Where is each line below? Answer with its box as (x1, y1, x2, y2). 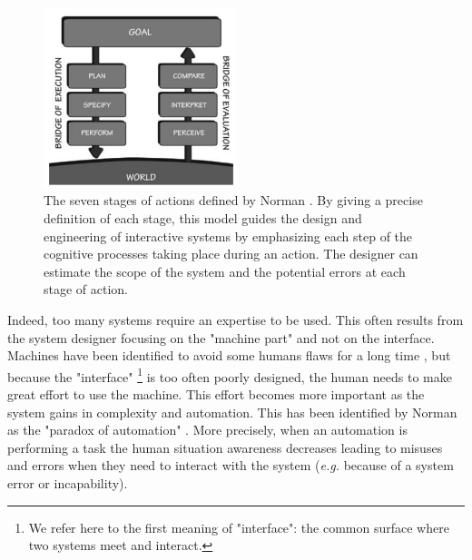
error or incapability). (7, 473, 128, 492)
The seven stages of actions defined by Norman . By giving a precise (44, 191, 423, 210)
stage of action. (44, 280, 129, 299)
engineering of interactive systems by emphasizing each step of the (44, 226, 413, 245)
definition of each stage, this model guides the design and (44, 208, 362, 227)
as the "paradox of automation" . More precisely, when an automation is (7, 420, 408, 439)
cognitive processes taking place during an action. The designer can (44, 244, 418, 263)
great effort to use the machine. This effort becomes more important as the (7, 384, 425, 403)
